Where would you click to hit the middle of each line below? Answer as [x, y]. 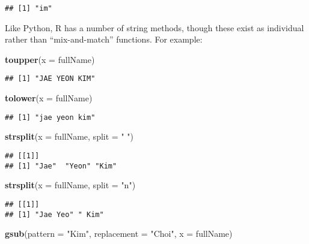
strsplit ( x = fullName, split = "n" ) [70, 185]
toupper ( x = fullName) [50, 59]
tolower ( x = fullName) [49, 98]
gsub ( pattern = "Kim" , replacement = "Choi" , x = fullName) [119, 234]
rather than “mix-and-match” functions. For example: [104, 39]
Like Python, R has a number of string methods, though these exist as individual [154, 27]
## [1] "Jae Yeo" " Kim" [54, 214]
